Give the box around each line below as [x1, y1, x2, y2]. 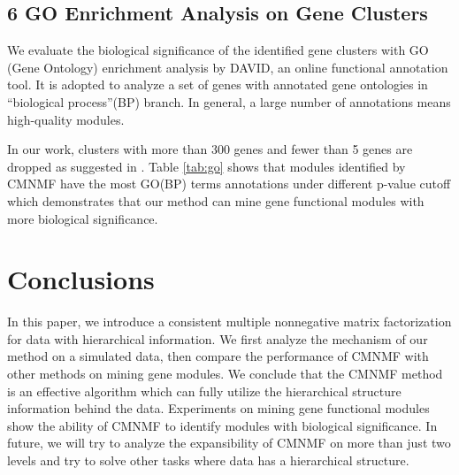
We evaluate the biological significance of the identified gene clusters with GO [7, 41, 429, 59]
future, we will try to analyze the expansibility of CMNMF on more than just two [7, 433, 451, 452]
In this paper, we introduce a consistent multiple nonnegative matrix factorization [7, 312, 452, 331]
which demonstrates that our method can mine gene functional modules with [7, 191, 425, 210]
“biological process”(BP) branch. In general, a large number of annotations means [7, 92, 451, 111]
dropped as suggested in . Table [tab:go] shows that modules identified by [7, 157, 406, 175]
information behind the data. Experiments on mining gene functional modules [7, 399, 430, 418]
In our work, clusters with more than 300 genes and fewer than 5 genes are [7, 140, 413, 158]
